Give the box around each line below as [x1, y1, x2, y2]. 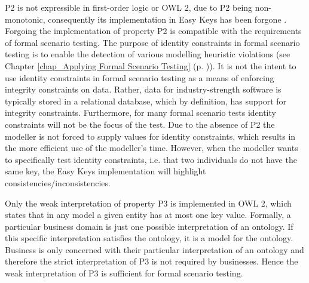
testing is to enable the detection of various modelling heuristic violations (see [5, 48, 290, 60]
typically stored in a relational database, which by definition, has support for [5, 94, 287, 107]
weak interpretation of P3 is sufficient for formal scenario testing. [5, 267, 243, 279]
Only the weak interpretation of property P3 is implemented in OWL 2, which [5, 196, 292, 209]
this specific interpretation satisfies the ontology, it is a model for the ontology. [5, 232, 293, 244]
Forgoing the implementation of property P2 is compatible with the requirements [5, 24, 302, 37]
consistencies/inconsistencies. [5, 176, 111, 189]
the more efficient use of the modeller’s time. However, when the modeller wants [5, 141, 298, 154]
